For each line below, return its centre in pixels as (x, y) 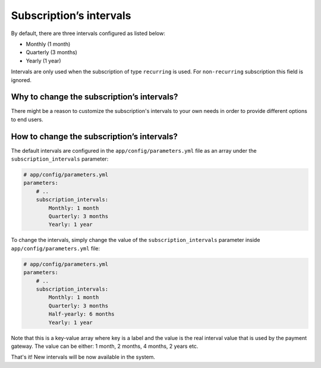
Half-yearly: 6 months (82, 314)
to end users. (27, 119)
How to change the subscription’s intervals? (94, 136)
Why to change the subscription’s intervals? (95, 97)
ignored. (21, 80)
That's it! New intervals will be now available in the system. (83, 357)
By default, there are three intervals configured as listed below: (88, 33)
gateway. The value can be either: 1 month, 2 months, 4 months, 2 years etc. (105, 346)
